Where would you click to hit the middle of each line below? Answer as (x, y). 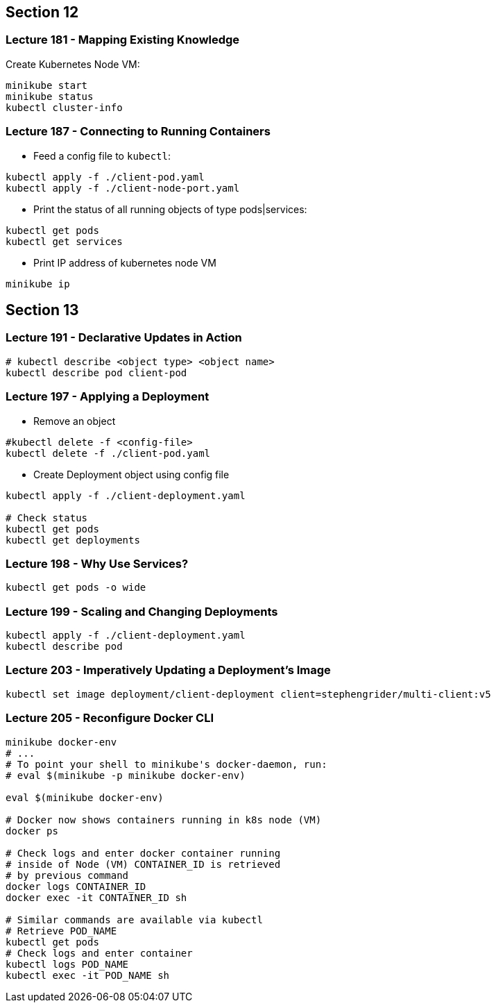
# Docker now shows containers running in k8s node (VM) (164, 820)
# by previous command (67, 875)
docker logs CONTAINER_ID (76, 886)
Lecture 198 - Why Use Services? (97, 563)
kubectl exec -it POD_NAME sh (88, 975)
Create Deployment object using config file (131, 474)
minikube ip (38, 284)
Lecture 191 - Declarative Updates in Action (124, 338)
